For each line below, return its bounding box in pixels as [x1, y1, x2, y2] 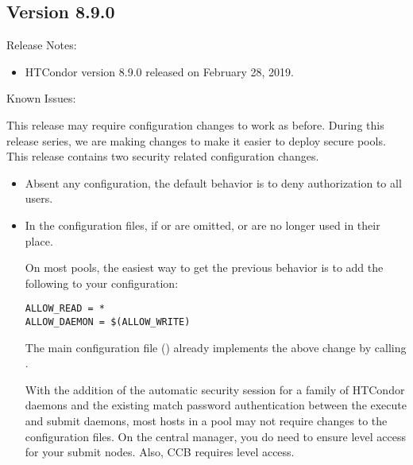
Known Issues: [6, 90, 76, 107]
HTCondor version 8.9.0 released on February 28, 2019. [25, 63, 294, 79]
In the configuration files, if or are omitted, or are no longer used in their [25, 216, 380, 233]
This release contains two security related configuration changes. [6, 148, 319, 165]
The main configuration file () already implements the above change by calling [25, 339, 407, 355]
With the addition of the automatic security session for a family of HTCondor [25, 381, 405, 397]
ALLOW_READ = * [25, 303, 106, 315]
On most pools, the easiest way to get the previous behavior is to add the [25, 259, 384, 276]
